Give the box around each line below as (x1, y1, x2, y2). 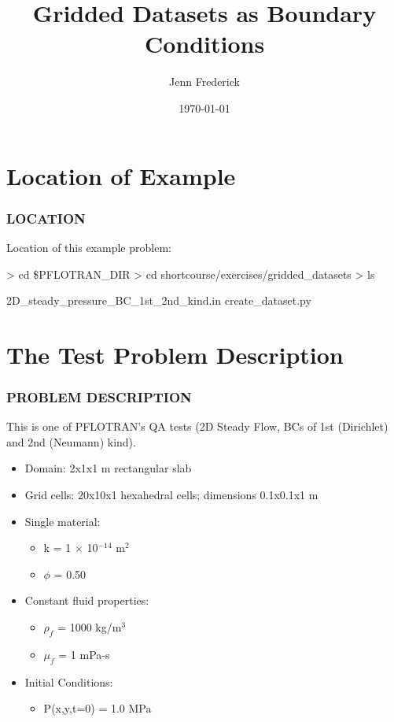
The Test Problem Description (6, 338, 344, 370)
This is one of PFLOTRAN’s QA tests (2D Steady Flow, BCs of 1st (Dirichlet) (6, 418, 388, 435)
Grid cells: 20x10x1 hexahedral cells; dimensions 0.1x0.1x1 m (24, 487, 319, 503)
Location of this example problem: (6, 239, 171, 255)
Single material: (24, 513, 101, 529)
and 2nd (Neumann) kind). (6, 433, 136, 450)
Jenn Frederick (169, 73, 240, 90)
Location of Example (6, 159, 236, 191)
